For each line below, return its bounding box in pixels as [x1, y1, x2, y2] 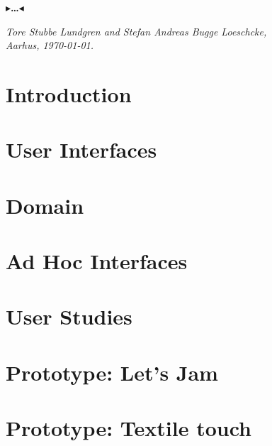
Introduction [6, 79, 132, 108]
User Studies [6, 302, 132, 331]
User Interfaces [6, 135, 157, 164]
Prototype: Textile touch [6, 413, 251, 442]
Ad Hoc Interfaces [6, 246, 188, 276]
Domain [6, 190, 84, 219]
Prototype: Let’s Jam [6, 357, 218, 386]
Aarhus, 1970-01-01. [6, 38, 94, 53]
